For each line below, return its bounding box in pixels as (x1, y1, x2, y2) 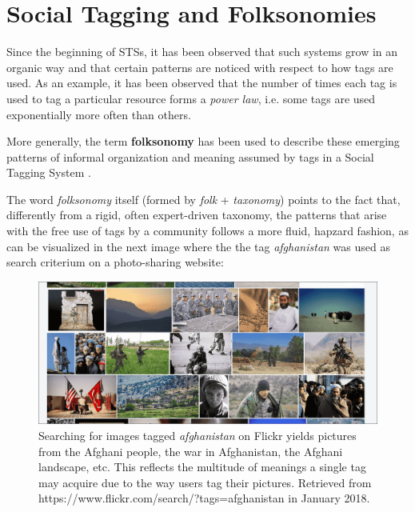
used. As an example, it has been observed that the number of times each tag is (6, 74, 397, 91)
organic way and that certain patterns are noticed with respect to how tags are (6, 58, 393, 75)
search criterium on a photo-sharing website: (6, 254, 224, 270)
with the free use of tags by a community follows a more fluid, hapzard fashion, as (6, 222, 409, 239)
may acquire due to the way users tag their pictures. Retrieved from (38, 474, 372, 490)
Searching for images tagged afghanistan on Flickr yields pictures (38, 427, 357, 444)
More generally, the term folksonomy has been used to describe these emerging (6, 133, 400, 150)
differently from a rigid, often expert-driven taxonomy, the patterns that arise (6, 206, 387, 223)
